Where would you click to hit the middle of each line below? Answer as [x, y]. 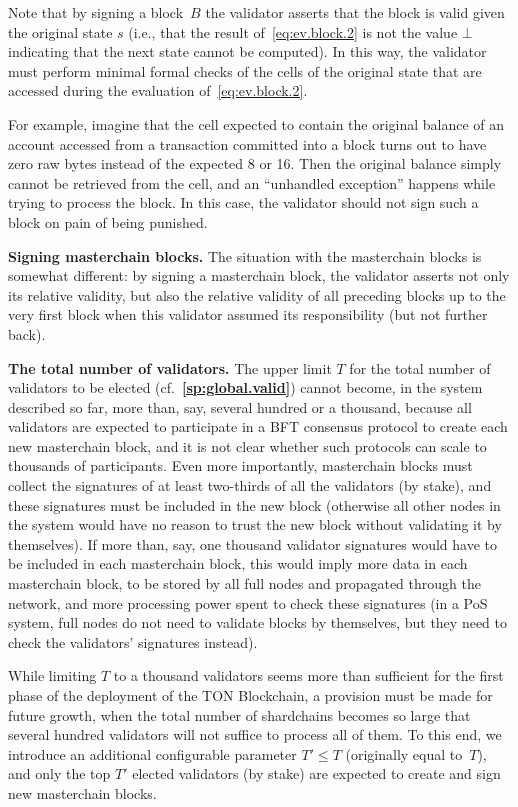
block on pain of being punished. [108, 221]
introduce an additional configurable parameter [152, 753]
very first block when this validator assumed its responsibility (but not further [248, 314]
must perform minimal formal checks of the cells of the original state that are [245, 70]
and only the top [59, 773]
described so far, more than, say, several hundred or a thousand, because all [240, 406]
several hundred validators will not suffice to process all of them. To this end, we [255, 734]
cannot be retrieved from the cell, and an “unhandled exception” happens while [252, 182]
